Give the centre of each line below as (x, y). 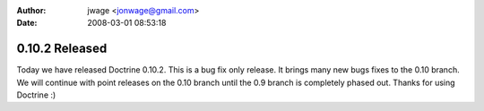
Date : (27, 23)
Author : (31, 10)
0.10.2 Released (62, 49)
